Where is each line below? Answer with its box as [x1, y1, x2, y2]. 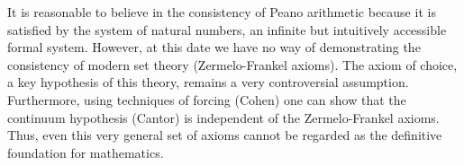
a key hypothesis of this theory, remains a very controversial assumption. [7, 73, 409, 91]
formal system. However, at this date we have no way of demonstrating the [7, 38, 421, 56]
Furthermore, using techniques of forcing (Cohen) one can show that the [7, 90, 406, 109]
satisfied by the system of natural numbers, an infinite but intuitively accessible [7, 20, 447, 39]
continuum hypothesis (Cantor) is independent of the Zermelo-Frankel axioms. [7, 108, 440, 126]
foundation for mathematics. [7, 143, 164, 161]
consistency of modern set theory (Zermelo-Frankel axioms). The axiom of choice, [7, 55, 458, 74]
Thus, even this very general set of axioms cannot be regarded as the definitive [7, 126, 442, 144]
